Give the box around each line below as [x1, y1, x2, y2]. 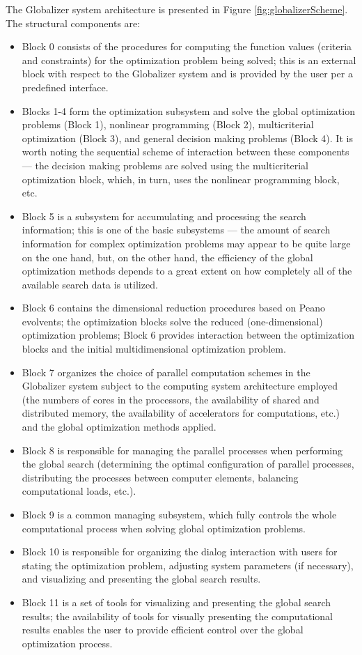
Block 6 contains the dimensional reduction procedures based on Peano [22, 300, 325, 315]
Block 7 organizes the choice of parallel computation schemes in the [22, 364, 310, 379]
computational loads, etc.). [22, 484, 136, 498]
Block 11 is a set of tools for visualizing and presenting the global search [22, 594, 331, 609]
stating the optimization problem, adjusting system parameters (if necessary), [22, 557, 354, 572]
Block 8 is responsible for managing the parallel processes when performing [22, 442, 343, 457]
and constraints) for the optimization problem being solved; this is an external [22, 52, 356, 67]
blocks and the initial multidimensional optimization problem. [22, 341, 286, 356]
